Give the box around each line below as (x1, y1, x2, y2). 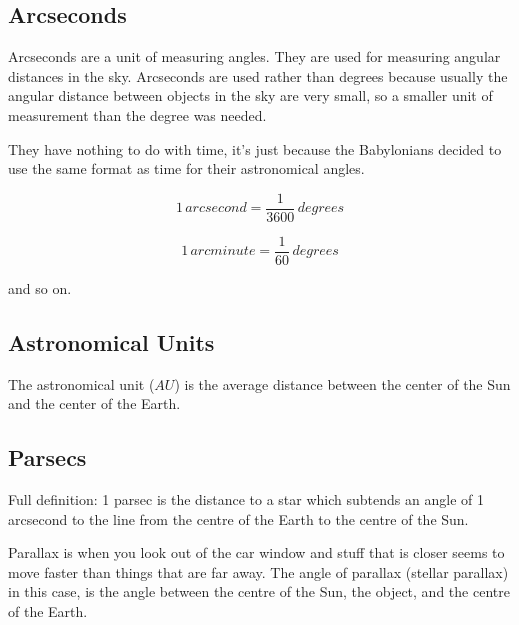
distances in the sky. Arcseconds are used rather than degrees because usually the (8, 65, 508, 86)
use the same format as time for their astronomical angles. (8, 158, 365, 179)
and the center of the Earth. (8, 393, 181, 414)
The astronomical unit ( (8, 373, 155, 394)
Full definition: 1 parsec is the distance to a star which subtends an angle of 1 (8, 489, 484, 510)
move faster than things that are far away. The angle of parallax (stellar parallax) (8, 561, 509, 582)
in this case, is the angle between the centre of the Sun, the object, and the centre (8, 581, 510, 602)
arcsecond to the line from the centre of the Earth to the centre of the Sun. (8, 508, 469, 529)
